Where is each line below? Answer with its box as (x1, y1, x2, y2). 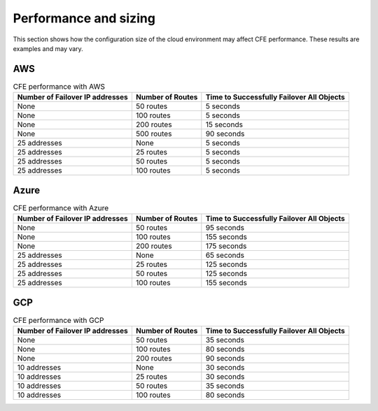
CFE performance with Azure (13, 203, 108, 212)
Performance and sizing (13, 10, 155, 26)
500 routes (135, 129, 172, 139)
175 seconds (205, 241, 247, 251)
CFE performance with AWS (13, 82, 105, 92)
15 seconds (205, 120, 243, 129)
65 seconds (205, 250, 245, 260)
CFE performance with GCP (13, 315, 104, 325)
